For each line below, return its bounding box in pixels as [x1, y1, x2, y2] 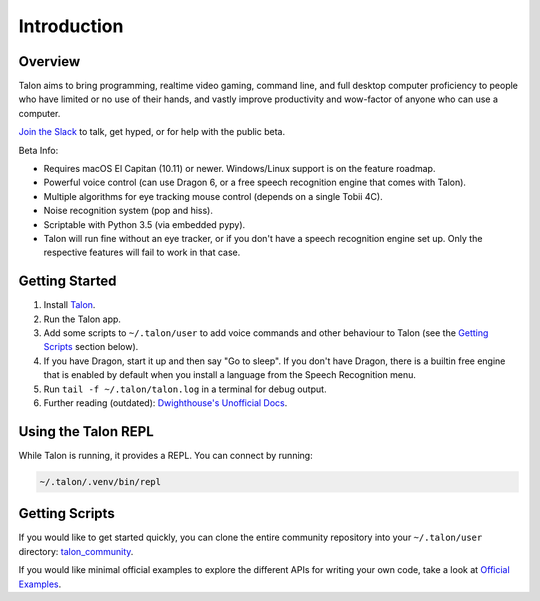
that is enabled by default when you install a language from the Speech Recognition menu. [43, 369, 417, 381]
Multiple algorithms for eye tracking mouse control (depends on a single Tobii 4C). [43, 190, 384, 202]
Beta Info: [18, 144, 59, 156]
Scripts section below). [43, 341, 139, 353]
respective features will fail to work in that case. [43, 246, 241, 259]
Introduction [18, 15, 124, 37]
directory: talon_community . [18, 545, 134, 557]
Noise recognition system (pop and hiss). [43, 205, 214, 217]
